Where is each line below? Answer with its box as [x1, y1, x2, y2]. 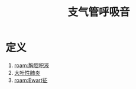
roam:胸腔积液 [14, 62, 50, 69]
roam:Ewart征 [14, 77, 48, 84]
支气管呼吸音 [67, 5, 130, 19]
